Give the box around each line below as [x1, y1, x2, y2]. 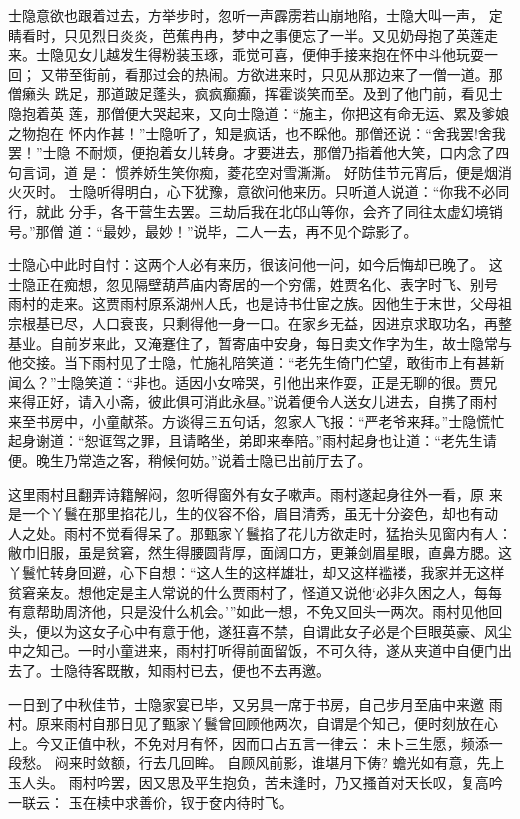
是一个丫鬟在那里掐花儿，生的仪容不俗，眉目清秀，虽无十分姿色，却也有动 [8, 503, 498, 524]
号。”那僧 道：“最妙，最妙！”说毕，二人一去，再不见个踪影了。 [8, 220, 418, 241]
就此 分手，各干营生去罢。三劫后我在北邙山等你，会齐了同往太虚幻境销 [35, 200, 503, 221]
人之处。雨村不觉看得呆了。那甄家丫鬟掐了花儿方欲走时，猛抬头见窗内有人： [8, 522, 512, 543]
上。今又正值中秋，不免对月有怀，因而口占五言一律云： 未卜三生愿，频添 [8, 732, 489, 753]
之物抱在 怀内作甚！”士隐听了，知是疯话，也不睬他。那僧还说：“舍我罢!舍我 [8, 122, 506, 143]
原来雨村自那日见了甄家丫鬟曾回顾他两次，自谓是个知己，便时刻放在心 [35, 713, 498, 734]
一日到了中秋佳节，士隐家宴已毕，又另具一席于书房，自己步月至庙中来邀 [8, 693, 484, 714]
